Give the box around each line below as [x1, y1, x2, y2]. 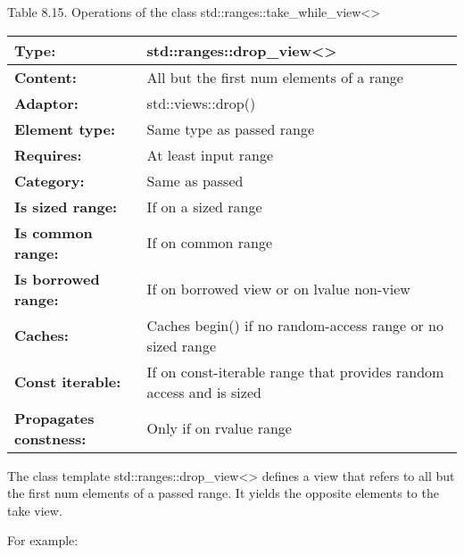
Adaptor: [14, 92, 79, 113]
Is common [14, 221, 93, 243]
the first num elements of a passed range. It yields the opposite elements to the [7, 484, 439, 502]
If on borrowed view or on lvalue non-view [146, 278, 410, 300]
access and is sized [146, 381, 261, 402]
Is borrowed [14, 268, 100, 289]
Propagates [14, 407, 95, 428]
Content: [14, 66, 77, 87]
